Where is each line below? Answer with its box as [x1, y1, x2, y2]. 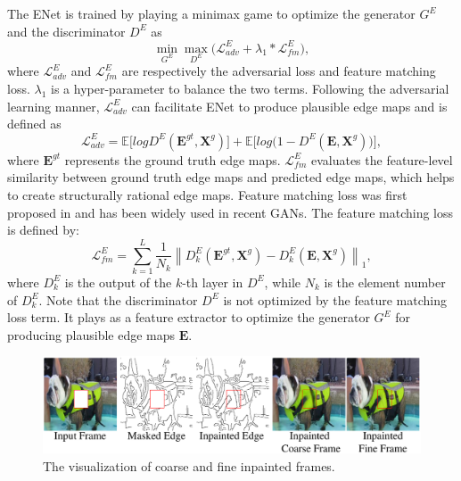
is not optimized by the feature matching [223, 290, 447, 309]
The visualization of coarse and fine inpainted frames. [43, 456, 335, 475]
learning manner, [7, 96, 100, 115]
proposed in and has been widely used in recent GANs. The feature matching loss [7, 203, 453, 221]
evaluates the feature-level [310, 150, 453, 169]
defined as [7, 114, 62, 133]
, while [264, 272, 301, 291]
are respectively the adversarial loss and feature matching [121, 62, 436, 80]
